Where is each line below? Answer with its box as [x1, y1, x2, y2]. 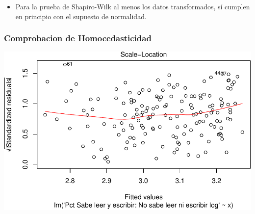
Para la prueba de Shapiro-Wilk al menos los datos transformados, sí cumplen [15, 1, 250, 11]
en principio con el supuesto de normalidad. [15, 11, 147, 21]
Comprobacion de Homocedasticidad [4, 32, 152, 44]
